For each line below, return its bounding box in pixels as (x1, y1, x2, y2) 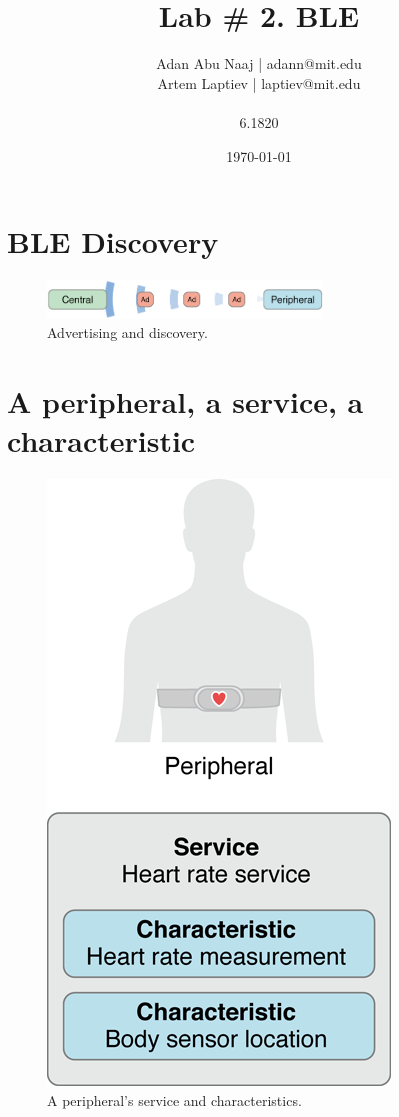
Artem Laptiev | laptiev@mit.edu (157, 72, 361, 93)
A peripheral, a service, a (7, 380, 364, 421)
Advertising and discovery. (47, 322, 208, 343)
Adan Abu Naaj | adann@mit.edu (156, 53, 362, 74)
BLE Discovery (7, 221, 219, 262)
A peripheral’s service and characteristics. (47, 1089, 302, 1110)
